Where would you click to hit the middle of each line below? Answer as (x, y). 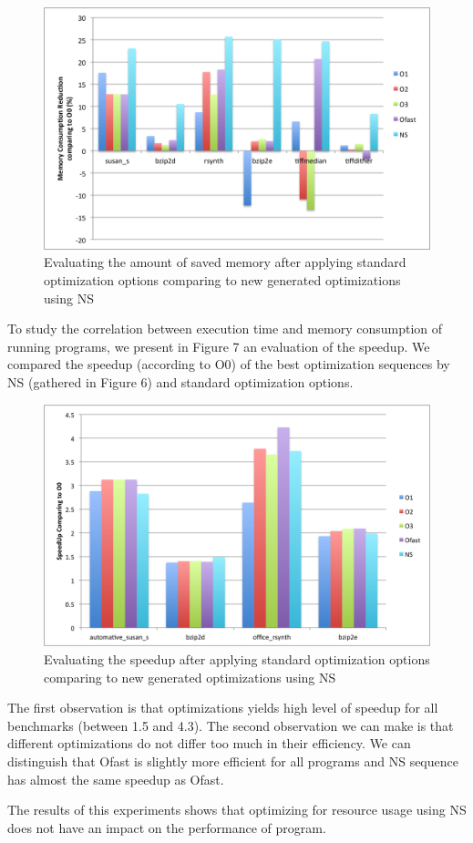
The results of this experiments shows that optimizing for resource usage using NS (237, 810)
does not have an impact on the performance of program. (167, 827)
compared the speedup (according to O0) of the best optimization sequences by (229, 364)
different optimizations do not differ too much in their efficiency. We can (209, 743)
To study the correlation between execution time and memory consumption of (225, 329)
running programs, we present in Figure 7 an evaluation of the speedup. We (219, 346)
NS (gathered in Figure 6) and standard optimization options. (180, 381)
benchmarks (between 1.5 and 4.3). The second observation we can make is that (231, 725)
